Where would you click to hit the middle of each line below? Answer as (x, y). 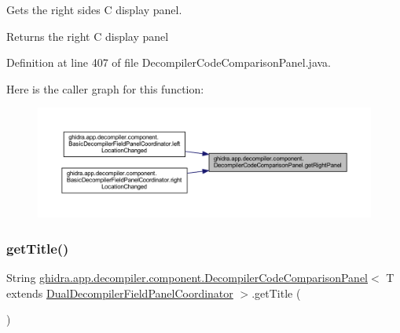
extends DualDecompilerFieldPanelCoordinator (120, 293)
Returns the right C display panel (88, 36)
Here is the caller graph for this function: (105, 88)
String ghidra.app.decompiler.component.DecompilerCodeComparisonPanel (187, 278)
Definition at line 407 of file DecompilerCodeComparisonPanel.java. (169, 62)
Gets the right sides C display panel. (94, 9)
